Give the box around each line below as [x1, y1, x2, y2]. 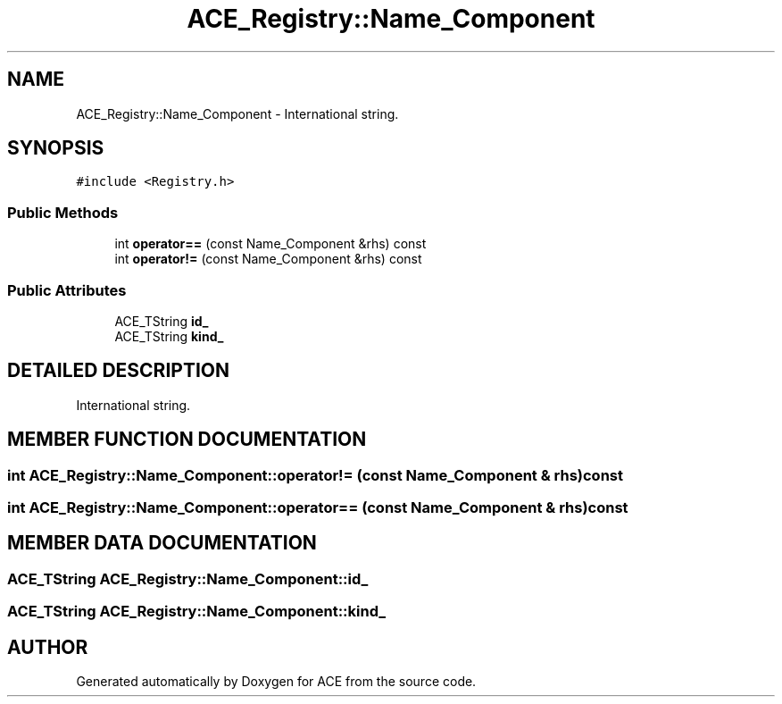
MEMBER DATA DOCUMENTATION [7, 532, 317, 555]
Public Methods [7, 203, 119, 222]
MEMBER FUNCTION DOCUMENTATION [7, 428, 367, 451]
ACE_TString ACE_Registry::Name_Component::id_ [7, 569, 369, 588]
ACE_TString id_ [114, 313, 209, 329]
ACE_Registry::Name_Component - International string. [76, 105, 399, 122]
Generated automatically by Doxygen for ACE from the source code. [76, 674, 477, 690]
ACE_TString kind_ [114, 328, 224, 344]
